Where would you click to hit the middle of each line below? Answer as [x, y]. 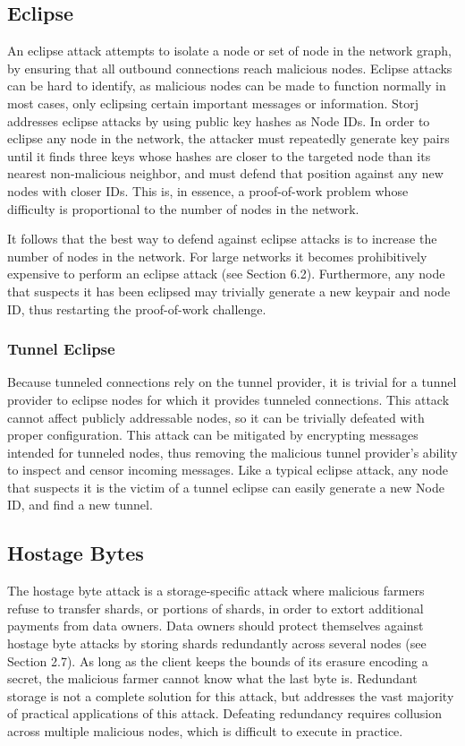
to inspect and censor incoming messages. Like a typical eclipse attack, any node [228, 470]
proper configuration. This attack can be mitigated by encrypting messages [213, 435]
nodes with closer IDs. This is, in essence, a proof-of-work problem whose [208, 190]
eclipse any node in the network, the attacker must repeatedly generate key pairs [228, 138]
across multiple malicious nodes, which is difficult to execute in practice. [205, 731]
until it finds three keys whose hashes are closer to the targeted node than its [219, 155]
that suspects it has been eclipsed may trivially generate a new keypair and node [229, 291]
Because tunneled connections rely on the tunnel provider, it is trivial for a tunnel [232, 382]
